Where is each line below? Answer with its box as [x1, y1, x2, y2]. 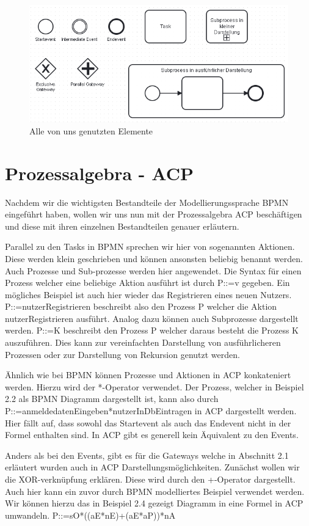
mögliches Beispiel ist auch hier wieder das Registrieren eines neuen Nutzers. [5, 288, 292, 301]
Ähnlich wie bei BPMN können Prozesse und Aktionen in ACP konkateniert [5, 368, 291, 381]
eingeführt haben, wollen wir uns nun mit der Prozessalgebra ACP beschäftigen [5, 208, 302, 221]
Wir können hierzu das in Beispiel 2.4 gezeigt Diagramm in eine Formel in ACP [5, 497, 304, 510]
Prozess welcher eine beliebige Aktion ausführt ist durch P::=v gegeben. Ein [5, 276, 290, 289]
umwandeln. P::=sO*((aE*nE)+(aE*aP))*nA [5, 508, 176, 521]
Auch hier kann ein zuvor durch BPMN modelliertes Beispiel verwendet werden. [5, 484, 305, 497]
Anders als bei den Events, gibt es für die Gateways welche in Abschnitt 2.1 [5, 448, 289, 461]
